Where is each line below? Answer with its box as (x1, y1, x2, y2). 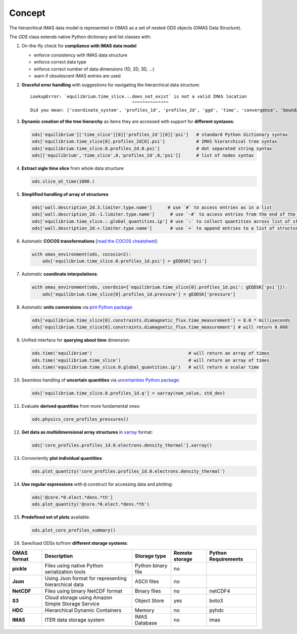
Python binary (134, 562, 168, 569)
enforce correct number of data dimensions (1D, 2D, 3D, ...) (34, 66, 154, 72)
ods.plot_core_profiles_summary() (32, 527, 116, 533)
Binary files (134, 587, 161, 594)
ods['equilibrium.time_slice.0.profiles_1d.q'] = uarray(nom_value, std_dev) (32, 390, 225, 396)
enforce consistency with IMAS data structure (34, 52, 128, 58)
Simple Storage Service (45, 600, 100, 607)
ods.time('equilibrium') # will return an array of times (32, 350, 270, 356)
